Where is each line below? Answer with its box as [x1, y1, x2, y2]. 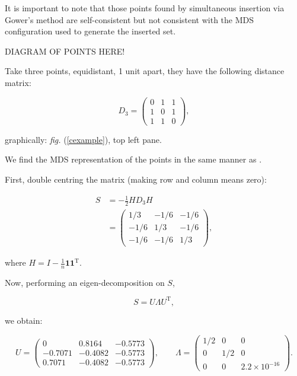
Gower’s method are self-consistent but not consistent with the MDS [5, 13, 254, 26]
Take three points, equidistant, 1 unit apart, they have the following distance [5, 65, 285, 77]
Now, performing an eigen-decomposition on [5, 276, 165, 288]
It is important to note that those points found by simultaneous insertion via [5, 2, 285, 14]
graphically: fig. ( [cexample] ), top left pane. [5, 133, 162, 145]
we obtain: [5, 314, 43, 326]
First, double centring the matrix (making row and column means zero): [5, 173, 267, 185]
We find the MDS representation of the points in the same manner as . [5, 153, 262, 165]
